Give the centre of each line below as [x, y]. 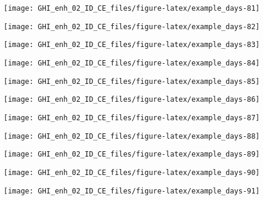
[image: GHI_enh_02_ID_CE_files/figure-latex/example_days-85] [132, 81]
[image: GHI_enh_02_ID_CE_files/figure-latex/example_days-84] [132, 63]
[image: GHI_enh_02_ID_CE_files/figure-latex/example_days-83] [132, 45]
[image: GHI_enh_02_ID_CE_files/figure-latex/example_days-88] [132, 136]
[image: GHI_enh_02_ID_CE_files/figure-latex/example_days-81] [132, 8]
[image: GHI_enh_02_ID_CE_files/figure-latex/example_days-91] [132, 191]
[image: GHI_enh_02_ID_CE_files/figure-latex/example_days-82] [132, 26]
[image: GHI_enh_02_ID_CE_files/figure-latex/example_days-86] [132, 100]
